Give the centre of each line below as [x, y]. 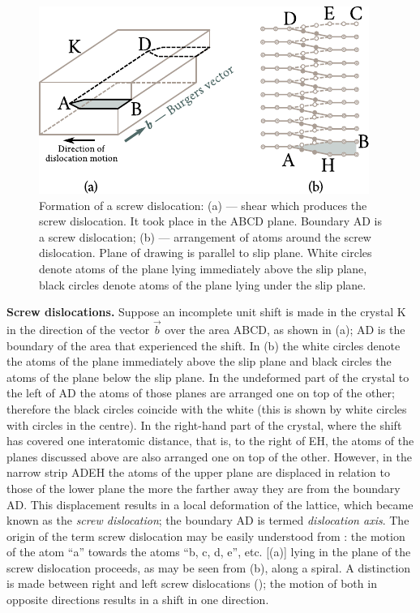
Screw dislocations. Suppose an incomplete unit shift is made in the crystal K [206, 312]
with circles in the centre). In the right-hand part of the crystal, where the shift [204, 424]
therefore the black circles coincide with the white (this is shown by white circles [207, 408]
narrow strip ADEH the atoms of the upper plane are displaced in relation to [198, 472]
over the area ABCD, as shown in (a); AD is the [285, 329]
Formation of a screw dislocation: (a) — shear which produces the [203, 205]
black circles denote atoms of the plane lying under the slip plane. [203, 284]
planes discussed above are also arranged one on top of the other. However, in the [209, 456]
